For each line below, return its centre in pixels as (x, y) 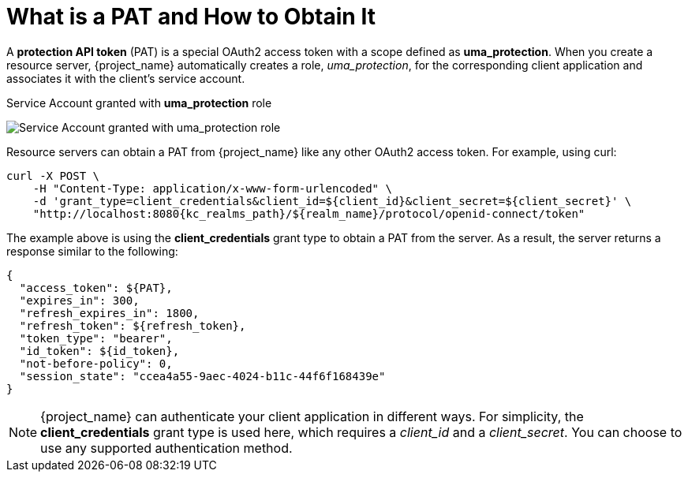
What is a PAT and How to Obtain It (191, 17)
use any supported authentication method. (166, 448)
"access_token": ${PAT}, (96, 288)
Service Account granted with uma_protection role (139, 103)
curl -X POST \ (53, 176)
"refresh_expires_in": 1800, (109, 313)
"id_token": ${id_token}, (99, 351)
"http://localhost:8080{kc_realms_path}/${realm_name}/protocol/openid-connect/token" (309, 213)
